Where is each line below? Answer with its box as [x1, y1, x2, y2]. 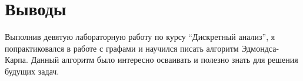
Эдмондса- [241, 42, 279, 54]
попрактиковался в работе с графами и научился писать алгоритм [5, 42, 239, 54]
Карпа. [5, 53, 28, 66]
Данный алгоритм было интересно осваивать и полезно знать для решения [31, 53, 298, 66]
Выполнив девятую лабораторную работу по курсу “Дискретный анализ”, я [5, 31, 275, 43]
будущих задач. [5, 65, 59, 77]
